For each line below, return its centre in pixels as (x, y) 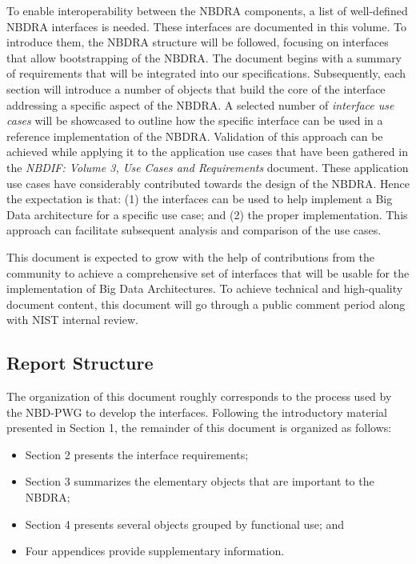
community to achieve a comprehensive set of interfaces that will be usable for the (208, 272)
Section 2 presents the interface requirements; (137, 454)
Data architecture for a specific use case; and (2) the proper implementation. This (207, 214)
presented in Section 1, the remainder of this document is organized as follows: (199, 428)
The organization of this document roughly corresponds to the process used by (199, 396)
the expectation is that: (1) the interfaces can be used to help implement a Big (200, 199)
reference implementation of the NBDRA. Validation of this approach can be (195, 136)
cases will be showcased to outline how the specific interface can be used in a (195, 120)
